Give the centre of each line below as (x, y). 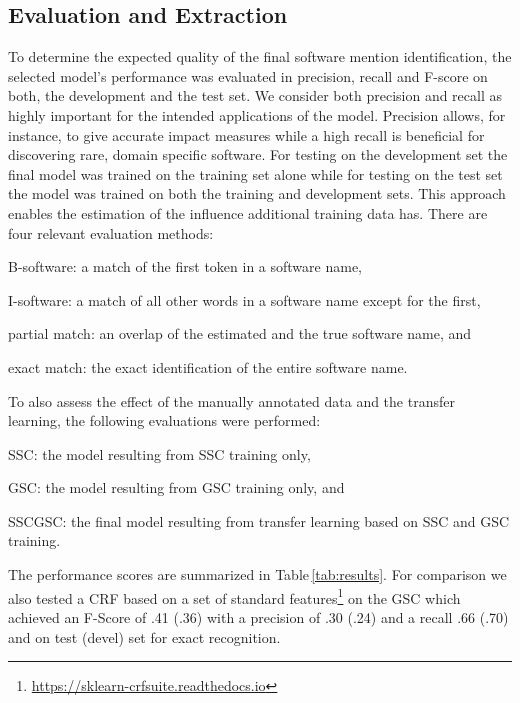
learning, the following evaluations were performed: (164, 420)
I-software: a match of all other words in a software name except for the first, (244, 299)
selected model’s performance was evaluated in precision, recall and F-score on (248, 75)
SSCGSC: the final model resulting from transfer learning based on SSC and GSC (259, 520)
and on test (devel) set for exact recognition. (144, 636)
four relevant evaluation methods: (111, 232)
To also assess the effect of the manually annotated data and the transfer (231, 400)
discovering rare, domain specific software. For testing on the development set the (258, 154)
